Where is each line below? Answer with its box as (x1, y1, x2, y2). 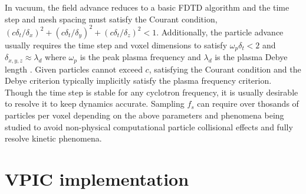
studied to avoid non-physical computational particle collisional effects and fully (5, 120, 293, 133)
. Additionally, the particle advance (156, 25, 284, 38)
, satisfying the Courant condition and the (149, 63, 301, 75)
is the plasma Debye (215, 51, 288, 63)
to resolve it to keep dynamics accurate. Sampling (5, 97, 185, 110)
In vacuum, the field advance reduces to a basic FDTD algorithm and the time (5, 1, 289, 13)
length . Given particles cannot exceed (5, 63, 143, 75)
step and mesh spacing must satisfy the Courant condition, (5, 12, 218, 25)
